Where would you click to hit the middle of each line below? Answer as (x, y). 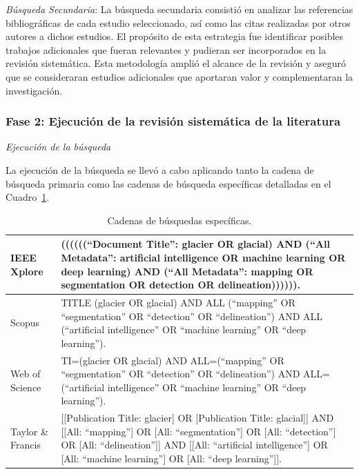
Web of (26, 374)
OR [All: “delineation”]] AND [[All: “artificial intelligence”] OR (194, 445)
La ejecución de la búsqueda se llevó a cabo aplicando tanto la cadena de (160, 169)
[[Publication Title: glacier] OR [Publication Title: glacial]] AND (197, 418)
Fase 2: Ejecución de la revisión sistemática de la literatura (173, 121)
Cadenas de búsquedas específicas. (179, 220)
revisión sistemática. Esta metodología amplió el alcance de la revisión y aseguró (176, 63)
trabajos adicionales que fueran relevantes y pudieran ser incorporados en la (166, 49)
